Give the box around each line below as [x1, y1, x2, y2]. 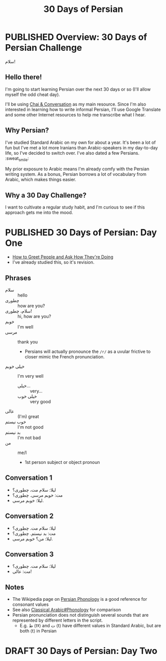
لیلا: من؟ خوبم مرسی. [12, 536, 53, 542]
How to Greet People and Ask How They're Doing [12, 254, 113, 260]
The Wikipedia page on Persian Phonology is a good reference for [12, 596, 147, 602]
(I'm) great [17, 413, 39, 419]
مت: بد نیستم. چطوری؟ [12, 530, 56, 536]
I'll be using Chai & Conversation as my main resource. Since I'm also [5, 101, 146, 107]
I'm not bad [17, 435, 41, 441]
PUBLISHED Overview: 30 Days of [5, 31, 147, 43]
